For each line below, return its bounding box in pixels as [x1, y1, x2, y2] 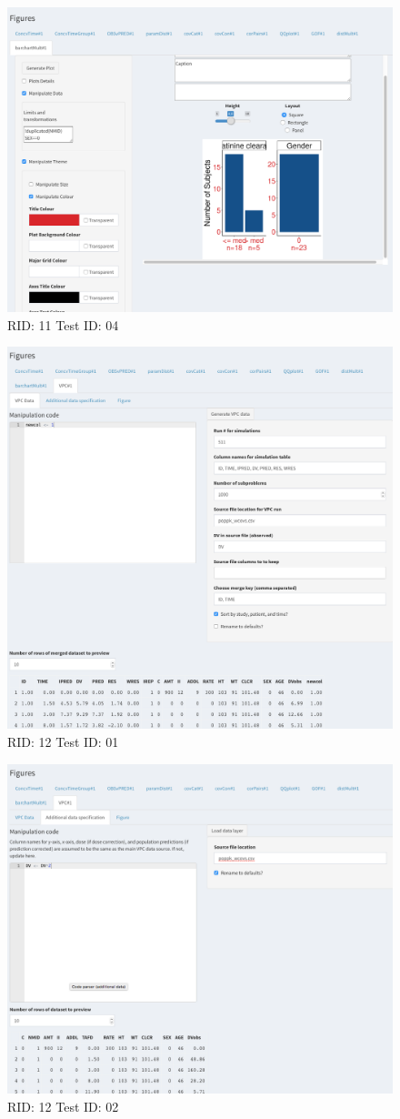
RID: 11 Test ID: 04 [7, 315, 119, 334]
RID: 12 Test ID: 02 [7, 1096, 119, 1115]
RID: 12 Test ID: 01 [7, 732, 119, 751]
